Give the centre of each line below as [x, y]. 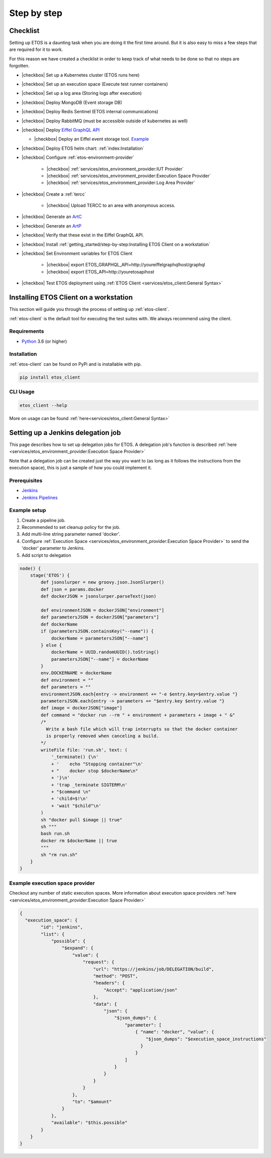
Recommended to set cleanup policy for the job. [71, 527]
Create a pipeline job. [44, 520]
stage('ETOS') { [50, 575]
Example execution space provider [52, 883]
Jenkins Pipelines [40, 497]
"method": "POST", [115, 976]
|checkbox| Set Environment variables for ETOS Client [77, 253]
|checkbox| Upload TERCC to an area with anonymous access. [111, 206]
